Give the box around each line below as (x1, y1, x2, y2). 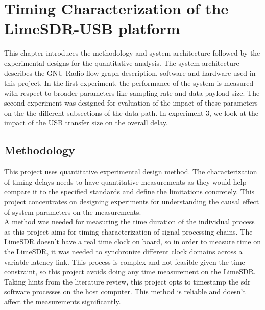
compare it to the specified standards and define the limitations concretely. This (4, 186, 255, 197)
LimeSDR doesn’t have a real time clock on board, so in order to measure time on (4, 236, 261, 247)
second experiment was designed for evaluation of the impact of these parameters (4, 97, 258, 108)
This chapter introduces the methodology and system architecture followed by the (4, 47, 260, 58)
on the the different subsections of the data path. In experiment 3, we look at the (4, 107, 259, 118)
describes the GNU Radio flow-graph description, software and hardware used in (4, 67, 256, 78)
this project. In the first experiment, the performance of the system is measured (4, 77, 254, 88)
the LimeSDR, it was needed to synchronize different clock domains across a (4, 246, 243, 257)
